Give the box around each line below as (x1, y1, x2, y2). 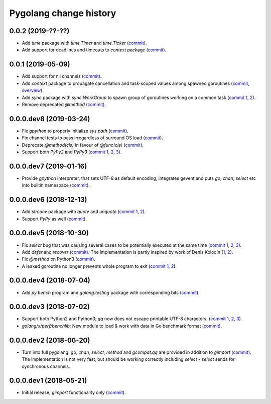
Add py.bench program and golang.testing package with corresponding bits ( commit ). (22, 289, 200, 295)
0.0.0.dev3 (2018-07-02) (9, 302, 90, 311)
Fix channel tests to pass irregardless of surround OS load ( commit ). (22, 135, 163, 141)
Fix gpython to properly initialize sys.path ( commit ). (22, 128, 128, 134)
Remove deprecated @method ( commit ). (22, 101, 106, 108)
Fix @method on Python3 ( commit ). (22, 256, 95, 262)
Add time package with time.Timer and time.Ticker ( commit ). (22, 40, 147, 46)
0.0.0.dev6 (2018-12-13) (9, 195, 87, 204)
